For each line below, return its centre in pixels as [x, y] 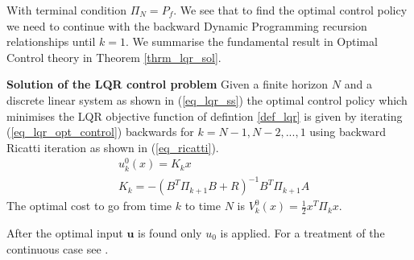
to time [203, 206]
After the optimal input [65, 232]
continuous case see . [58, 248]
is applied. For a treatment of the [302, 232]
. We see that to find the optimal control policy [290, 10]
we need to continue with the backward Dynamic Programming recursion [187, 25]
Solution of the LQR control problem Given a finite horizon [168, 84]
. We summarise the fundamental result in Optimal [251, 41]
